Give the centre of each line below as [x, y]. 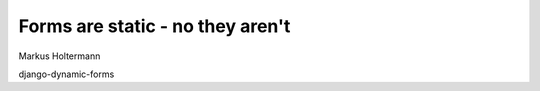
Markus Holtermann [59, 56]
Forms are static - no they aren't [154, 26]
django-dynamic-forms [66, 74]
